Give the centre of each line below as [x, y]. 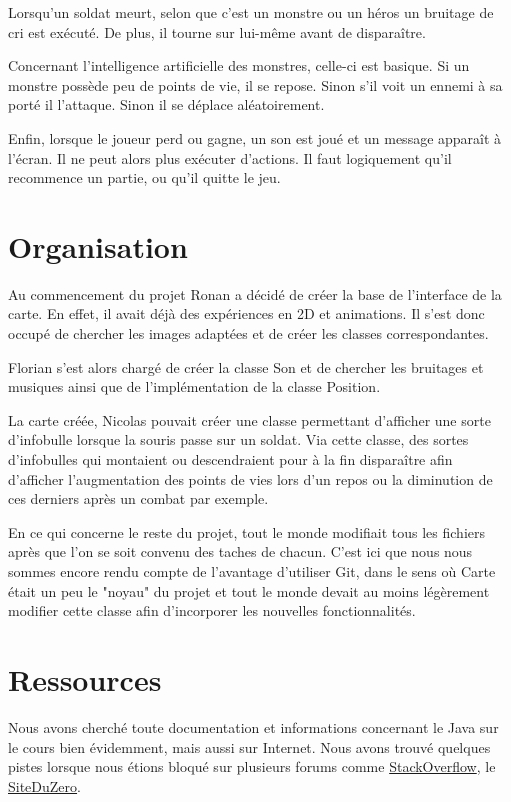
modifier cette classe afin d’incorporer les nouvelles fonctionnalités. [212, 610]
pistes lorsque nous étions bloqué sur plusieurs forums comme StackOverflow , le [252, 766]
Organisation [98, 245]
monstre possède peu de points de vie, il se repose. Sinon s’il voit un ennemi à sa [255, 84]
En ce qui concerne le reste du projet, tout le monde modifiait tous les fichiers [247, 531]
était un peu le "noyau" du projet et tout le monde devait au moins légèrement [249, 590]
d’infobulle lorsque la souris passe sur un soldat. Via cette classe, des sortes [238, 439]
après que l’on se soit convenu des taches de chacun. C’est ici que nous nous [240, 551]
